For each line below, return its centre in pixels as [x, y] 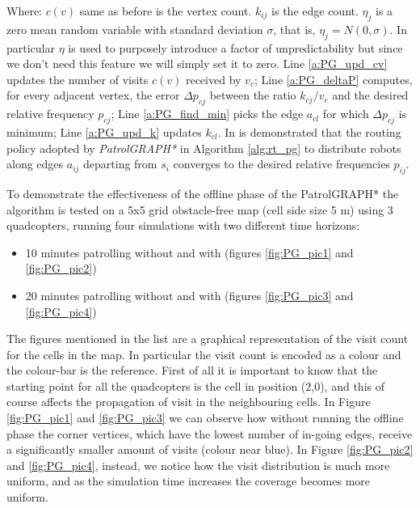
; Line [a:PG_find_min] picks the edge [207, 114]
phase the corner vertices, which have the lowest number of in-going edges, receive [210, 433]
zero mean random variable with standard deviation [135, 29]
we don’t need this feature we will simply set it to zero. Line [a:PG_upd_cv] [197, 63]
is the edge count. [315, 11]
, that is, [294, 29]
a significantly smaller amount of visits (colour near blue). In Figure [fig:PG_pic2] [210, 449]
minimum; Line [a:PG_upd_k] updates [104, 131]
